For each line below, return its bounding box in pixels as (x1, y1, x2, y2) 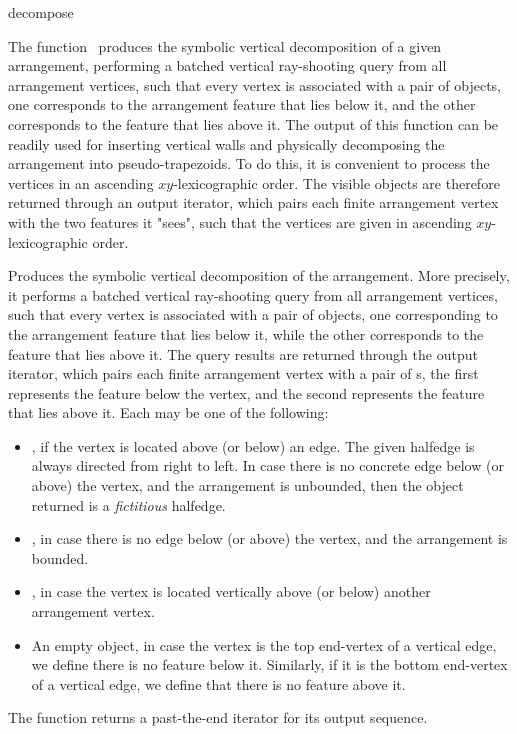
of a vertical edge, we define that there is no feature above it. (31, 673, 406, 694)
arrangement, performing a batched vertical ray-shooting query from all (8, 55, 447, 76)
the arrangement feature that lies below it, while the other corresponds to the (8, 323, 484, 344)
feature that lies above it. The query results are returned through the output (8, 343, 478, 364)
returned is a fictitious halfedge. (31, 494, 226, 515)
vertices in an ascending (8, 172, 154, 193)
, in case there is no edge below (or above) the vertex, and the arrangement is (31, 528, 508, 549)
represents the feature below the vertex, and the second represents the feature (8, 382, 485, 403)
